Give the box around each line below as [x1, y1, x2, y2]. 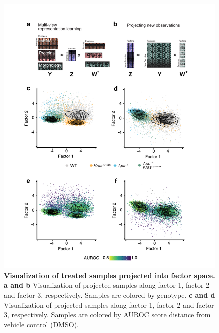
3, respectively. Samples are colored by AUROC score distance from [4, 309, 211, 320]
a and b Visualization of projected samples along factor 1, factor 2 [4, 280, 210, 290]
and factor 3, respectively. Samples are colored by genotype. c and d [4, 289, 215, 300]
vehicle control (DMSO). [4, 319, 79, 329]
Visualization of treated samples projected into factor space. [4, 270, 215, 280]
